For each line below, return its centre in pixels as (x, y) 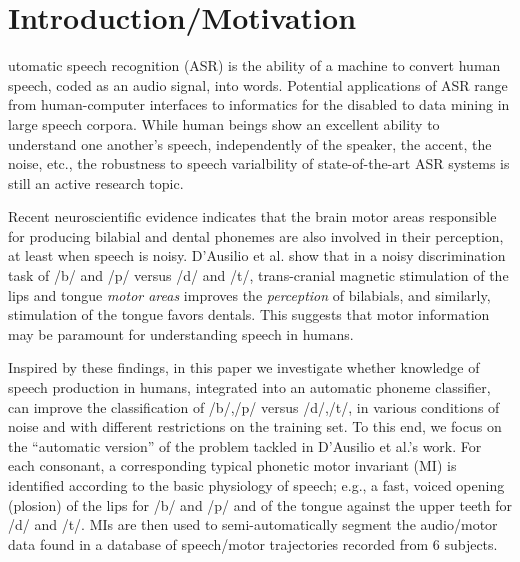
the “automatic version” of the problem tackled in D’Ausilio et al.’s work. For (245, 445)
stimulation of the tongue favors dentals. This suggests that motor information (249, 314)
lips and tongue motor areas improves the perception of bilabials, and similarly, (249, 294)
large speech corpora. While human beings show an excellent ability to (224, 123)
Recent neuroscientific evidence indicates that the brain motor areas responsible (252, 216)
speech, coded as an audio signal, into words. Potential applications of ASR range (258, 84)
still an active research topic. (96, 182)
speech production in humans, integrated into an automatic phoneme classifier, (249, 387)
